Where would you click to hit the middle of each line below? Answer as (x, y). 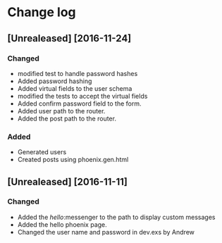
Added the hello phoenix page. (62, 224)
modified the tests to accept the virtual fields (82, 96)
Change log (42, 12)
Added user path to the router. (61, 111)
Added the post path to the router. (67, 118)
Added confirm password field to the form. (80, 104)
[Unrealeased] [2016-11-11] (68, 181)
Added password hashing (55, 81)
